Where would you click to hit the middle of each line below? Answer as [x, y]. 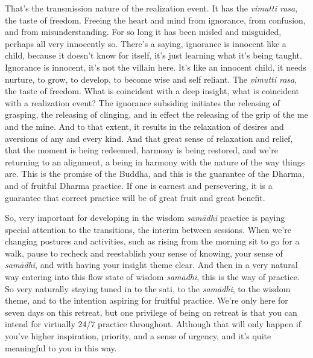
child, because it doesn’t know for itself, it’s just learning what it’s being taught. [153, 55]
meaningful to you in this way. [61, 347]
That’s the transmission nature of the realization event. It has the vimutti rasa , [151, 8]
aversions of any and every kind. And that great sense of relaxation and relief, [149, 138]
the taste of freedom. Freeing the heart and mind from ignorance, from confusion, [155, 20]
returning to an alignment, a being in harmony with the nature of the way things [155, 161]
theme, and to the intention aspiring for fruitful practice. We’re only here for [147, 300]
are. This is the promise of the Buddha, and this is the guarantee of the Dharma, [155, 174]
